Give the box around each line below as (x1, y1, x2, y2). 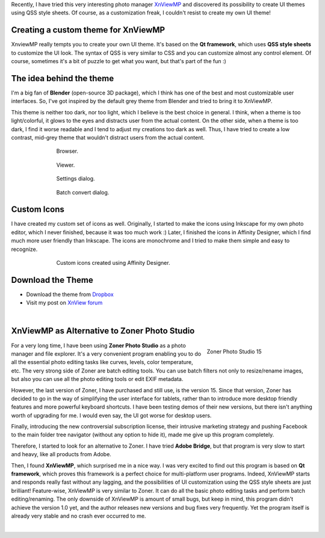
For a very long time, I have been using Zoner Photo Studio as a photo (11, 342, 186, 349)
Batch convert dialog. (56, 188, 110, 196)
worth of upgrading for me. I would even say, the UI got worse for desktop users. (11, 412, 212, 419)
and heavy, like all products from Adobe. (11, 451, 111, 458)
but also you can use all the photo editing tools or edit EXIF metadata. (11, 376, 184, 383)
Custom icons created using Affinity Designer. (56, 259, 171, 266)
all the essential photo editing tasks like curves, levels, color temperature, (11, 359, 194, 366)
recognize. (11, 246, 38, 253)
